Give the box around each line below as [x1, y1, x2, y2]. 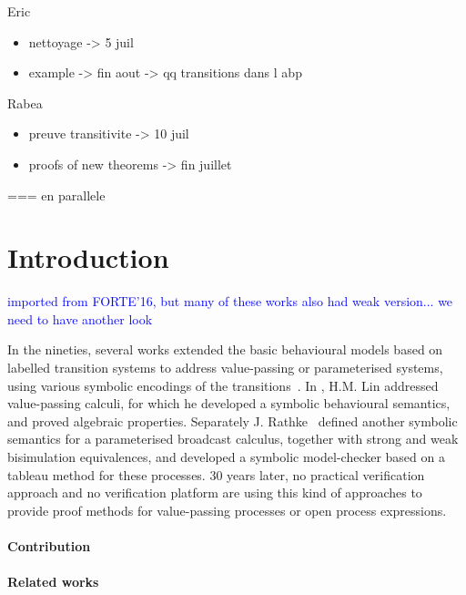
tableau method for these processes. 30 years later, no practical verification [7, 465, 425, 484]
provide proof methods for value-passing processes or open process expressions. [7, 500, 447, 519]
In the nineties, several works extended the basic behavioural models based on [7, 340, 443, 359]
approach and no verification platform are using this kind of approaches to [7, 483, 422, 502]
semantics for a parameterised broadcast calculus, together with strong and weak [7, 429, 459, 448]
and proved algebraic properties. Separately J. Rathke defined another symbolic [7, 411, 458, 430]
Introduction [7, 239, 169, 276]
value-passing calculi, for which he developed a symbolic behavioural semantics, [7, 394, 451, 413]
